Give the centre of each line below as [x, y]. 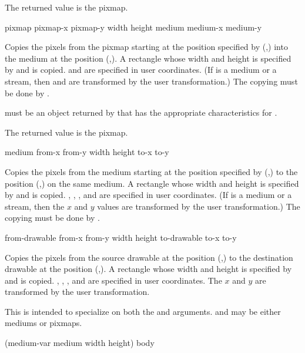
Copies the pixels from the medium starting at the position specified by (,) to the [151, 171]
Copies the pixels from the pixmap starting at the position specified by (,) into [146, 47]
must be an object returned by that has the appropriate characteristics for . [141, 112]
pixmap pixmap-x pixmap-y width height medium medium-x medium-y [133, 27]
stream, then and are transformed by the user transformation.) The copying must [151, 81]
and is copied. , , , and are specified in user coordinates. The [113, 280]
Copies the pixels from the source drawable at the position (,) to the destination [149, 257]
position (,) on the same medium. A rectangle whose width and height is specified [152, 183]
